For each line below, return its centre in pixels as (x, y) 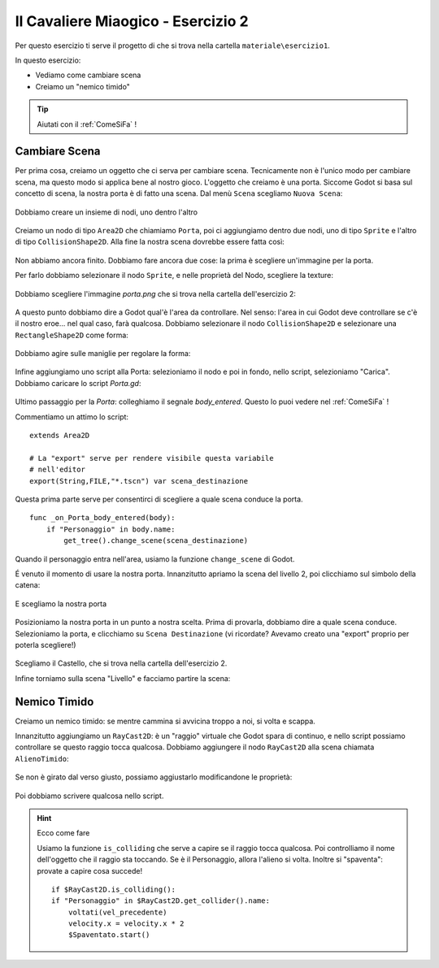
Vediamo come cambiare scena (88, 75)
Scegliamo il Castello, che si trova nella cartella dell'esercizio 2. (121, 663)
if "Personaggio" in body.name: (111, 529)
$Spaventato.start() (109, 935)
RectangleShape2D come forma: (72, 335)
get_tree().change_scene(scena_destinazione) (156, 541)
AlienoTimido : (42, 758)
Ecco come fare (63, 833)
